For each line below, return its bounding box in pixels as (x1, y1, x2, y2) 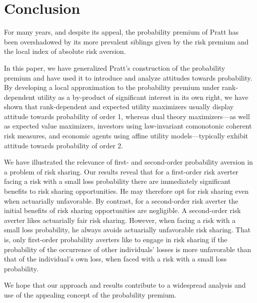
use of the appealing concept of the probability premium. (4, 289, 177, 300)
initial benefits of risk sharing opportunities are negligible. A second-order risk (4, 205, 241, 216)
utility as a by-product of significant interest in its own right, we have (37, 91, 249, 102)
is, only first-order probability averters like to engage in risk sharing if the (4, 234, 227, 244)
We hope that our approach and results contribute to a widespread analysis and (4, 280, 246, 290)
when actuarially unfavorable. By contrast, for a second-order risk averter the (4, 195, 239, 206)
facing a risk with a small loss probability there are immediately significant (4, 176, 231, 186)
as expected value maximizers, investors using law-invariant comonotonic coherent (4, 121, 252, 131)
